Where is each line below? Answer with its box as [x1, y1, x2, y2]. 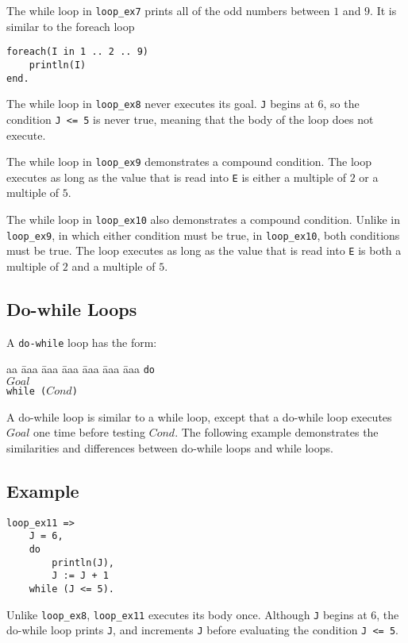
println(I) [29, 59, 87, 71]
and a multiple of [71, 258, 156, 274]
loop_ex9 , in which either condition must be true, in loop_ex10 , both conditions [6, 226, 400, 243]
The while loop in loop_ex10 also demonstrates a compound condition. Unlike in [6, 211, 401, 228]
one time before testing [33, 424, 145, 441]
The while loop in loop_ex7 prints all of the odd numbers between [6, 2, 330, 18]
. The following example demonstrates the [175, 424, 379, 441]
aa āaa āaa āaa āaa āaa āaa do [6, 360, 155, 377]
